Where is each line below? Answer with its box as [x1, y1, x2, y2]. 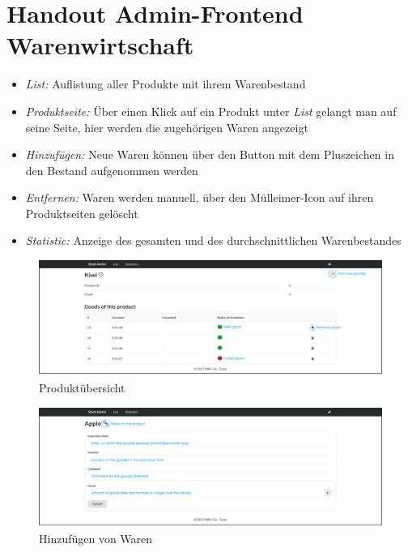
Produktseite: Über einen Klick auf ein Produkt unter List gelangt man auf [25, 102, 397, 119]
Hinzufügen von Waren [39, 529, 153, 546]
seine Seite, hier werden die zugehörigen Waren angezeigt [25, 118, 308, 135]
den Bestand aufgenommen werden [25, 161, 198, 178]
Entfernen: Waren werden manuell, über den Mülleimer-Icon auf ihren [25, 189, 374, 206]
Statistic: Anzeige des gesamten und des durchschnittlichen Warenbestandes [25, 232, 402, 249]
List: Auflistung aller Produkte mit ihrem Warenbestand [25, 75, 306, 92]
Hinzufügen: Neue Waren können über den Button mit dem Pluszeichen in [25, 146, 394, 163]
